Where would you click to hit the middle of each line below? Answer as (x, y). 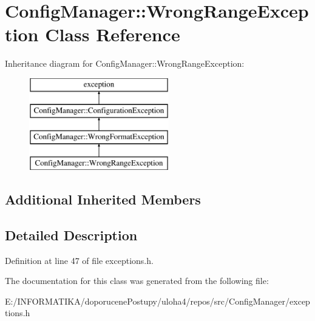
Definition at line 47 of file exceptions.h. (79, 260)
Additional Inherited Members (103, 199)
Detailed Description (71, 235)
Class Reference (113, 34)
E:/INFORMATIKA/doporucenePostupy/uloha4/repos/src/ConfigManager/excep (157, 301)
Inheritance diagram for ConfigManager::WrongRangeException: (125, 63)
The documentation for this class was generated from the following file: (137, 281)
